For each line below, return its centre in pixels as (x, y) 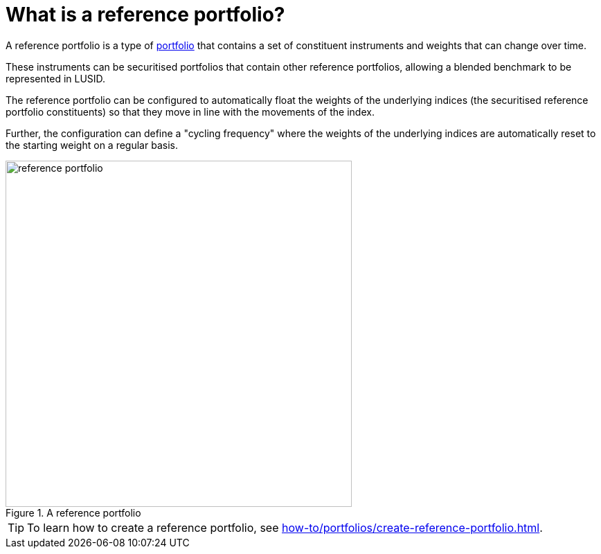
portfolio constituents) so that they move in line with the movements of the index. (190, 111)
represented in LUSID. (56, 78)
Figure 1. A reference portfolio (73, 512)
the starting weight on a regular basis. (92, 145)
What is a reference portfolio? (145, 15)
